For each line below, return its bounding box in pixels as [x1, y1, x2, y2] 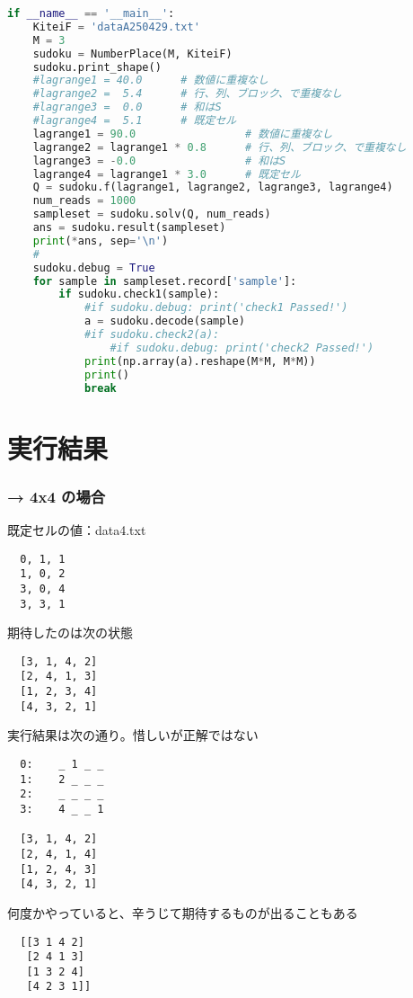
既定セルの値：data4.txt [7, 520, 146, 539]
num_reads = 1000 [32, 194, 136, 208]
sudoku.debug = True [32, 261, 155, 274]
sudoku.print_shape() [32, 60, 162, 74]
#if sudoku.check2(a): [83, 328, 220, 341]
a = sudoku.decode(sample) [83, 315, 245, 328]
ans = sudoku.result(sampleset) [32, 221, 226, 234]
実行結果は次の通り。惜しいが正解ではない [7, 726, 259, 744]
